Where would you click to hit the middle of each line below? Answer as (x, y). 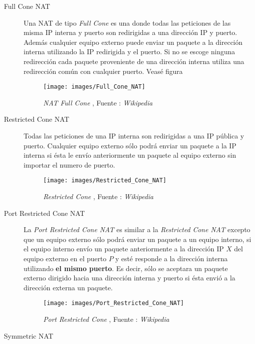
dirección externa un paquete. (68, 287)
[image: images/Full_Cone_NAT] (94, 87)
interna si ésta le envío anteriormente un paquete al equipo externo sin (130, 155)
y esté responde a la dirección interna (171, 258)
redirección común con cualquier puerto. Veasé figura (103, 71)
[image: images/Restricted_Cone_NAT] (105, 181)
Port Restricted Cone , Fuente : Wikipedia (106, 319)
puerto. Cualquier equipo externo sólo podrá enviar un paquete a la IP (130, 145)
